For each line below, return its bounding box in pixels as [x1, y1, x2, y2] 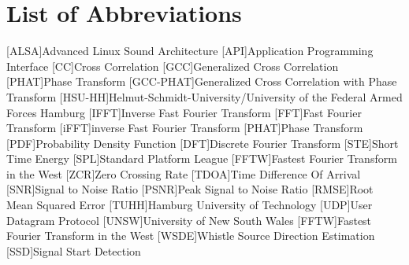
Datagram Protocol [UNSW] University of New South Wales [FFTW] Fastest [6, 212, 372, 228]
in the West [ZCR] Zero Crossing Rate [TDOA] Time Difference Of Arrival [6, 165, 361, 182]
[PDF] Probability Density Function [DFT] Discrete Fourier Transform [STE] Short [6, 134, 399, 151]
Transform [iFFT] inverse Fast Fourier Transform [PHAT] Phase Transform [6, 120, 363, 136]
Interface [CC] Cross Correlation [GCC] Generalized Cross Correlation [6, 57, 339, 74]
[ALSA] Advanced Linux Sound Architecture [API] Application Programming [6, 42, 374, 59]
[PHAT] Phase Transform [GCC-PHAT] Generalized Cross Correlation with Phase [6, 73, 397, 90]
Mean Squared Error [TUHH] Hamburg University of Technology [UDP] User [6, 197, 373, 213]
